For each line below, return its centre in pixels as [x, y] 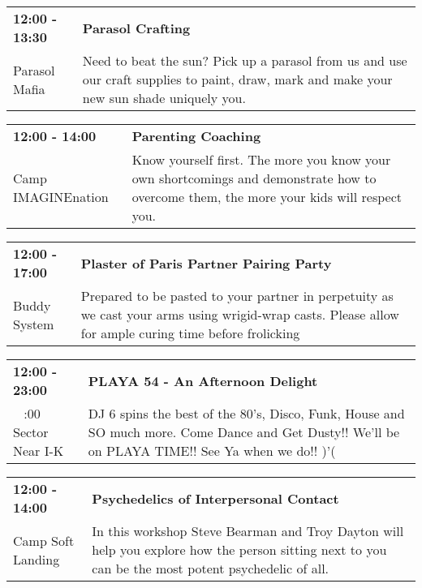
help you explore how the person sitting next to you [239, 549]
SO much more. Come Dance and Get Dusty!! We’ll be [244, 432]
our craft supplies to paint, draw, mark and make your [237, 79]
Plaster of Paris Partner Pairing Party [206, 263]
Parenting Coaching [196, 136]
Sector [31, 432]
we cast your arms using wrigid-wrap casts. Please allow [240, 314]
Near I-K [39, 451]
